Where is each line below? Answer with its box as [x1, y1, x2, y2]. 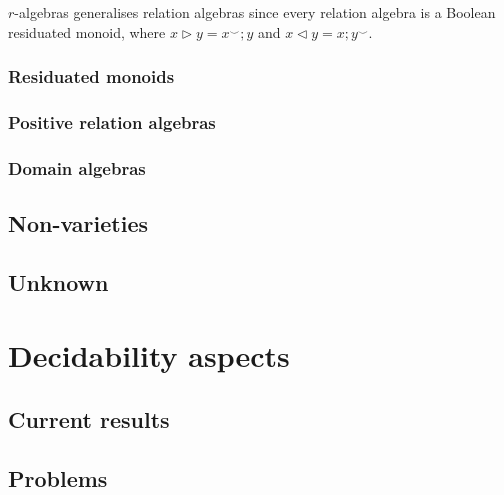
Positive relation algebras [8, 109, 216, 134]
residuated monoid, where [8, 21, 166, 42]
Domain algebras [8, 155, 146, 180]
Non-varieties [8, 208, 148, 239]
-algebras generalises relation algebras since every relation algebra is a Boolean [14, 2, 496, 22]
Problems [8, 462, 108, 493]
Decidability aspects [8, 335, 290, 376]
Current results [8, 404, 170, 435]
